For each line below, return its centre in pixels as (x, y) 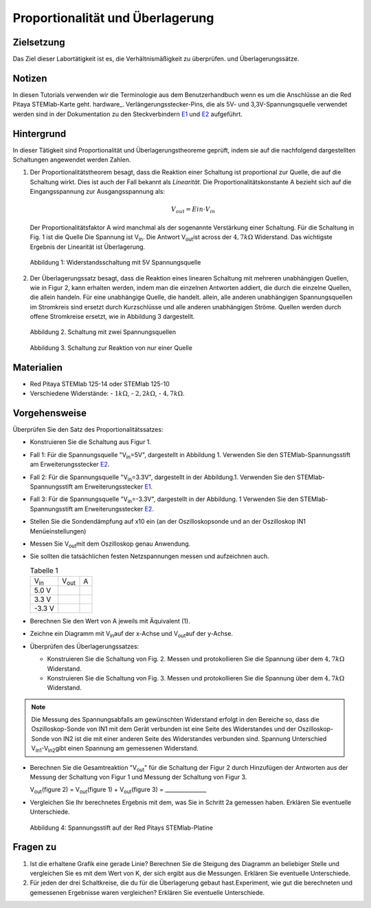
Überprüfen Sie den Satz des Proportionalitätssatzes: (88, 430)
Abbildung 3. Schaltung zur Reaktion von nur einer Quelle (111, 348)
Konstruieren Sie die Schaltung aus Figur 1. (90, 442)
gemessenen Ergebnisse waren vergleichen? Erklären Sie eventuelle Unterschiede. (147, 892)
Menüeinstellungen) (58, 531)
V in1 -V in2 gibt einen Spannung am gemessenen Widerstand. (115, 749)
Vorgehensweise (50, 413)
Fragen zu (35, 847)
